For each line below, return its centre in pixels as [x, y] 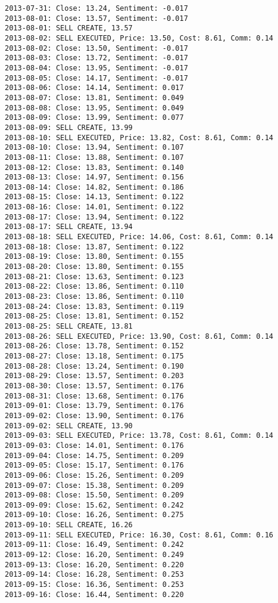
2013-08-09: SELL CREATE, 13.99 [69, 127]
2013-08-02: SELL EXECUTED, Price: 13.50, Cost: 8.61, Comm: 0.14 [139, 38]
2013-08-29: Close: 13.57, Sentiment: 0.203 [94, 376]
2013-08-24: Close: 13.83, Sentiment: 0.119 [94, 306]
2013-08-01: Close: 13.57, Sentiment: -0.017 [96, 18]
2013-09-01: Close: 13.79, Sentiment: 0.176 [94, 406]
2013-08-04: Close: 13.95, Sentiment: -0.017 [96, 68]
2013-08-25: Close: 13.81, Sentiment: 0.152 [94, 316]
